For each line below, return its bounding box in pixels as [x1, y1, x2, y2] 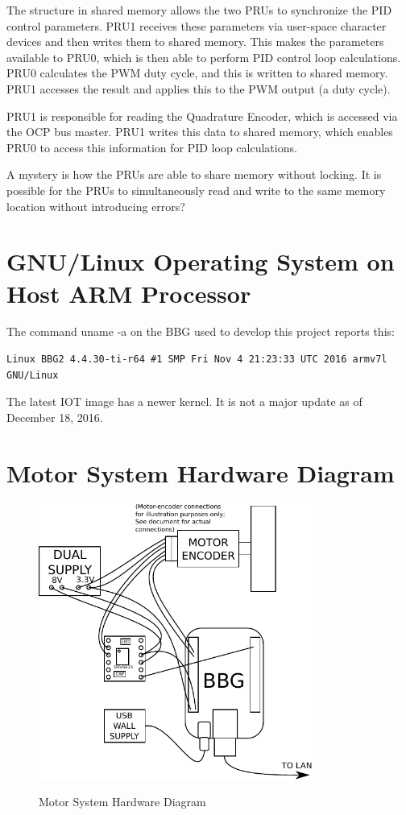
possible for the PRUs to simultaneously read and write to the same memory [6, 181, 386, 198]
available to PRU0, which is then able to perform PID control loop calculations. [6, 48, 401, 65]
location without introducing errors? [6, 197, 185, 214]
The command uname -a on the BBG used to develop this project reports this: [6, 323, 395, 340]
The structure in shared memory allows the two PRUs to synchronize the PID [6, 2, 392, 18]
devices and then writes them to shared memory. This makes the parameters [6, 33, 384, 50]
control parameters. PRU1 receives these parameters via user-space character [6, 17, 387, 34]
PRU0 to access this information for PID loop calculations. [6, 139, 297, 155]
